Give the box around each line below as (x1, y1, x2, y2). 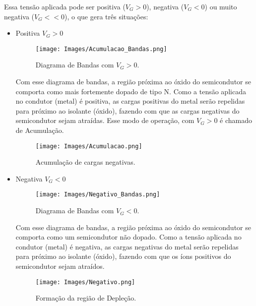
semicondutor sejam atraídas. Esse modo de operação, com (15, 115, 194, 125)
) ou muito (204, 1, 237, 11)
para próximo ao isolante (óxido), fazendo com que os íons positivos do (15, 251, 231, 261)
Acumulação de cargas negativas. (35, 157, 135, 167)
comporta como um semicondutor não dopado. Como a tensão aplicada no (15, 232, 242, 242)
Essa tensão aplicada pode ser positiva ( (4, 1, 126, 11)
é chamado (220, 115, 252, 125)
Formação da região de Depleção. (35, 293, 136, 303)
